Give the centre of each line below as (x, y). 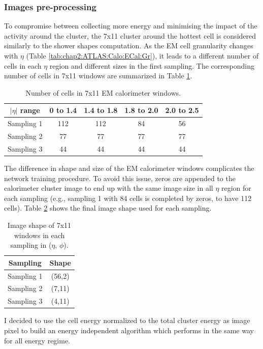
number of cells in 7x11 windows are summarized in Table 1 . (98, 76)
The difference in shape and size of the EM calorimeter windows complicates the (129, 168)
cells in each (23, 65)
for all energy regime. (37, 340)
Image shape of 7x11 (39, 225)
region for (236, 188)
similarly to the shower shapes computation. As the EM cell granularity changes (129, 46)
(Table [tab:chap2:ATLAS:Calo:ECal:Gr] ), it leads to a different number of (142, 55)
